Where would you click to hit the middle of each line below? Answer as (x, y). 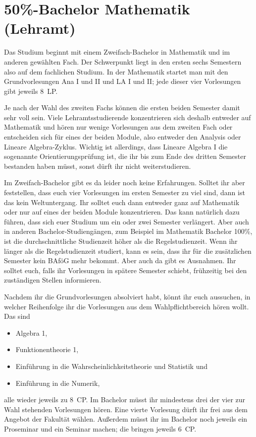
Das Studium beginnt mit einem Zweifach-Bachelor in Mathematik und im (117, 52)
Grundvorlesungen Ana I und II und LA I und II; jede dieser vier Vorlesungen (123, 81)
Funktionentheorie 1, (47, 349)
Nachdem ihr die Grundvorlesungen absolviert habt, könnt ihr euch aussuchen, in (127, 296)
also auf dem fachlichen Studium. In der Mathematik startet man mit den (116, 71)
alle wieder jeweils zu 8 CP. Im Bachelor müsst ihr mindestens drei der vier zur (125, 400)
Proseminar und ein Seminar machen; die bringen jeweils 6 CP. (100, 428)
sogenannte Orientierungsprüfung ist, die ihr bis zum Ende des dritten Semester (125, 156)
